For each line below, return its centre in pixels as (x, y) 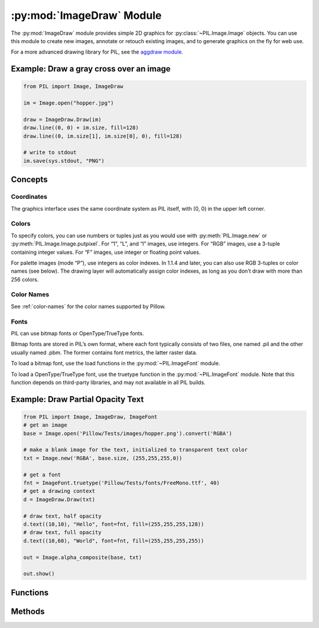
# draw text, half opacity (62, 516)
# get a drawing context (59, 491)
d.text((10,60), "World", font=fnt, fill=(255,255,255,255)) (114, 541)
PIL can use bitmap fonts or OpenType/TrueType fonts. (77, 333)
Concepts (29, 180)
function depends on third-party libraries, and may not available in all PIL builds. (108, 382)
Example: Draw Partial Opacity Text (77, 399)
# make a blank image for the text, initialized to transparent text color (136, 450)
